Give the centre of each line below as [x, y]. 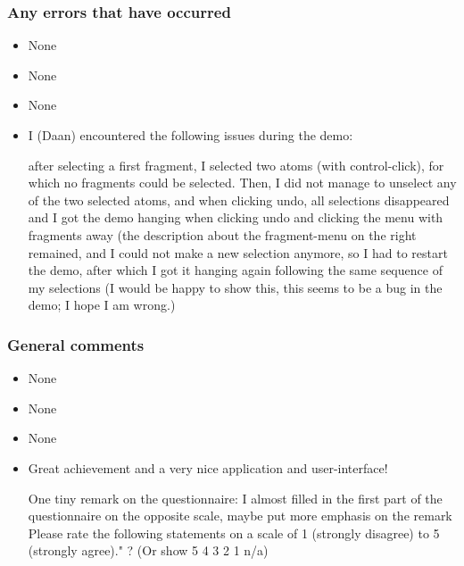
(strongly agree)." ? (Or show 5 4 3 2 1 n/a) [148, 550]
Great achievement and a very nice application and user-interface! [208, 467]
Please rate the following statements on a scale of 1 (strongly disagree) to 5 [234, 533]
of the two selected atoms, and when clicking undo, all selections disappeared [239, 200]
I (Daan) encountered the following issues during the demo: [191, 135]
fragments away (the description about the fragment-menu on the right [222, 234]
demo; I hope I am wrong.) [102, 305]
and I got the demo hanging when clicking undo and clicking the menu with [236, 217]
